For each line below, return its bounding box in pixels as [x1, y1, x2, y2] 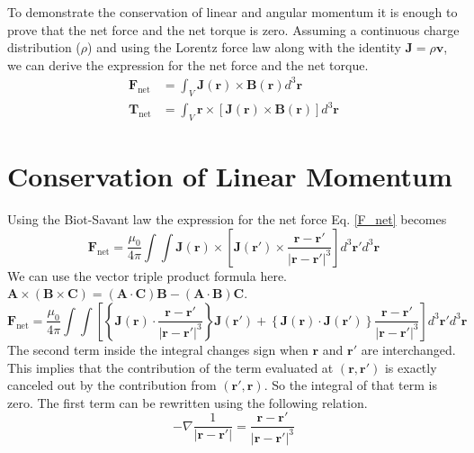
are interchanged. [361, 340, 456, 358]
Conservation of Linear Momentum [7, 158, 452, 195]
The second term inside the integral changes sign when [7, 340, 309, 358]
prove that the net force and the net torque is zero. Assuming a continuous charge [7, 20, 460, 39]
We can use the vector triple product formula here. [7, 266, 287, 285]
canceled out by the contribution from [7, 376, 217, 394]
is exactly [384, 358, 437, 376]
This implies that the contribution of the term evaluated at [7, 358, 334, 376]
